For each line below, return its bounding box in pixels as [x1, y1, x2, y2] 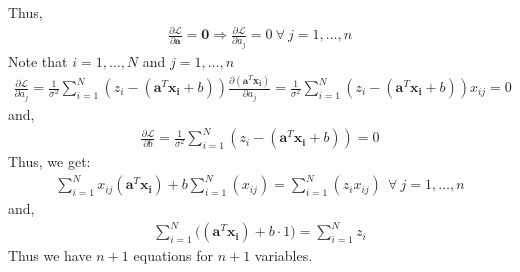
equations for [133, 245, 213, 266]
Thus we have [8, 245, 92, 266]
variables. [254, 245, 313, 266]
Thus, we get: [8, 151, 91, 172]
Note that [8, 51, 68, 72]
